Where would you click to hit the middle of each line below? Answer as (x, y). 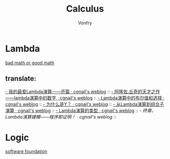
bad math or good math (30, 63)
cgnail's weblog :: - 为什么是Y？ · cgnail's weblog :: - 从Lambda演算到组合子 (85, 104)
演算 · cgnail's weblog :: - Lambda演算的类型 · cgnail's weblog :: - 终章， (81, 110)
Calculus (85, 9)
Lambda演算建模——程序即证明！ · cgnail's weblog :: (61, 116)
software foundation (26, 151)
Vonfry (85, 23)
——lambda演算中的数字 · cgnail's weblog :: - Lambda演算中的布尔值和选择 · (85, 98)
